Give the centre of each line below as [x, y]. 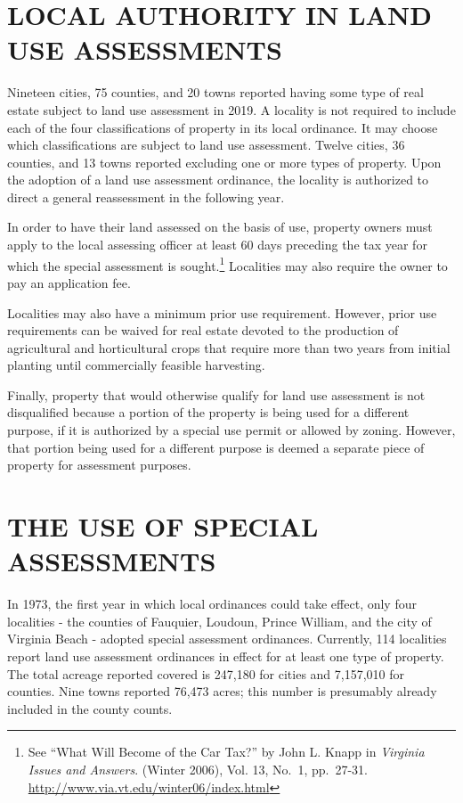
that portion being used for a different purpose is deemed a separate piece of [216, 447]
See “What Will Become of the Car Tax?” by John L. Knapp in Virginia [226, 752]
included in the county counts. [90, 708]
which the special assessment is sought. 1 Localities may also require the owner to [227, 264]
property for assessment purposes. [99, 465]
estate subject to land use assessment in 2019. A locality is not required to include [231, 109]
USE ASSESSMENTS [145, 49]
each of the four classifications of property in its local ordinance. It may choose [223, 127]
